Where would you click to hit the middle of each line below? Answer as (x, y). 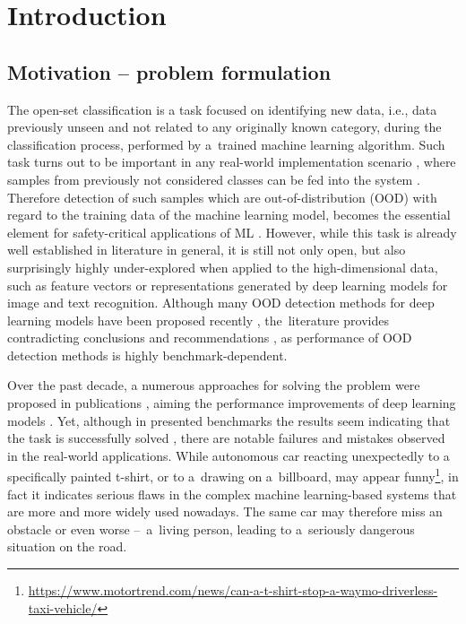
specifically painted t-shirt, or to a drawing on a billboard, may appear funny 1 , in (233, 475)
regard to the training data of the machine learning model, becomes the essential (229, 215)
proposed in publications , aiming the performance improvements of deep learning (232, 403)
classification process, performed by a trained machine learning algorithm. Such (226, 144)
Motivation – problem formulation (169, 71)
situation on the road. (67, 546)
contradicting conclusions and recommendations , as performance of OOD (210, 338)
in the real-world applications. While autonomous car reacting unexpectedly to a (229, 455)
